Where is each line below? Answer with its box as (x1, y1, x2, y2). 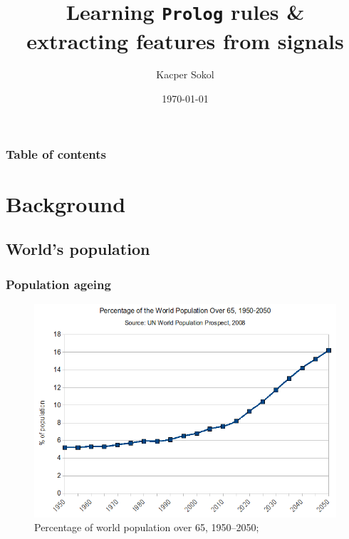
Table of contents (6, 145, 106, 162)
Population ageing (6, 275, 111, 293)
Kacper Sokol (156, 67, 214, 82)
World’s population (6, 238, 150, 260)
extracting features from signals (26, 26, 344, 55)
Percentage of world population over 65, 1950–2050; (34, 520, 259, 535)
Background (6, 189, 126, 218)
